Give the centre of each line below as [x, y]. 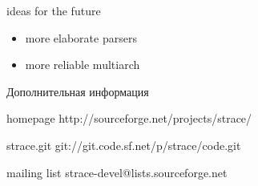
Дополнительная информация [78, 91]
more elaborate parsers [81, 37]
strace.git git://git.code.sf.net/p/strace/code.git [124, 145]
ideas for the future [54, 10]
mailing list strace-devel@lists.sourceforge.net [117, 172]
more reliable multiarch [83, 65]
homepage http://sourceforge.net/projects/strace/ [129, 118]
